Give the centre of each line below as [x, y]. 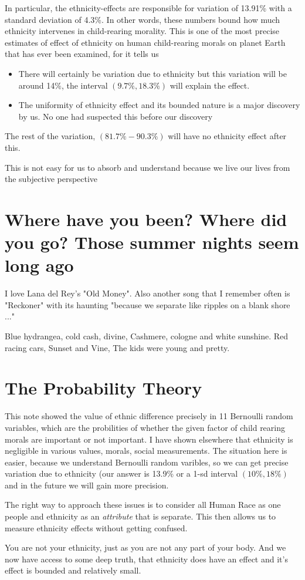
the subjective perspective [51, 179]
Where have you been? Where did [146, 219]
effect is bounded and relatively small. [73, 570]
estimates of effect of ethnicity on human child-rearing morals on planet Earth [145, 42]
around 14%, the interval [63, 85]
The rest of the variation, [50, 136]
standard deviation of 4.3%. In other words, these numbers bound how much [143, 19]
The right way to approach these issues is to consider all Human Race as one [143, 505]
